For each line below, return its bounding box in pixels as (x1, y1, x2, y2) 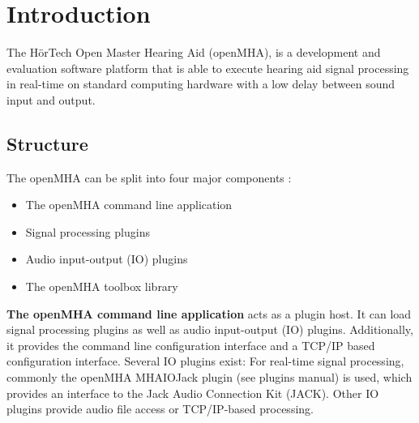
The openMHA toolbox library (25, 278, 178, 295)
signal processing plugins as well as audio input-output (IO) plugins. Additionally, (6, 321, 413, 338)
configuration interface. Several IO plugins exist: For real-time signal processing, (6, 352, 404, 370)
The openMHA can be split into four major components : (6, 169, 292, 186)
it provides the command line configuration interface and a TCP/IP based (6, 336, 375, 353)
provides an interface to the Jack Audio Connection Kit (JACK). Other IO (6, 384, 379, 401)
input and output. (6, 91, 96, 108)
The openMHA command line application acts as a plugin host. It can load (6, 305, 412, 322)
